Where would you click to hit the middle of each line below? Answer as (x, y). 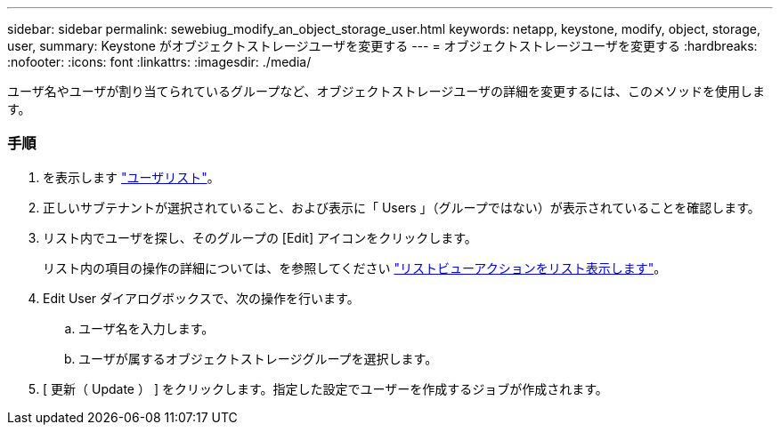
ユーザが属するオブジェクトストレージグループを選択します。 (258, 358)
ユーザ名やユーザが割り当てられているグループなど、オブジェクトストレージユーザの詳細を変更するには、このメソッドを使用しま (386, 91)
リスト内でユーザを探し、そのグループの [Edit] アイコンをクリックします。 (260, 237)
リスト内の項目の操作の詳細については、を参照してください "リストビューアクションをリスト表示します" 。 (355, 268)
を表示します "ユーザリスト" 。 (131, 177)
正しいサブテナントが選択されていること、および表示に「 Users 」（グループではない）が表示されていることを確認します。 (402, 207)
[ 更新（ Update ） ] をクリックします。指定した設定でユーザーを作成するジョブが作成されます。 (325, 388)
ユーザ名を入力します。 (146, 328)
